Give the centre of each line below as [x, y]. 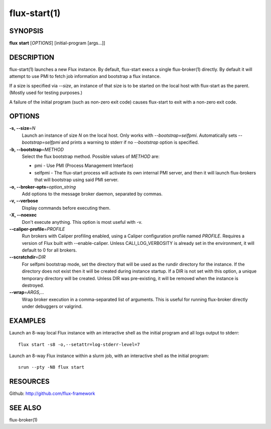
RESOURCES [29, 381]
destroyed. [33, 285]
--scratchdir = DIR [28, 257]
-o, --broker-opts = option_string [43, 187]
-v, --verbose [24, 201]
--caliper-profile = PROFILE [37, 229]
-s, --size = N [22, 128]
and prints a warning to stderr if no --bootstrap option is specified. [130, 142]
